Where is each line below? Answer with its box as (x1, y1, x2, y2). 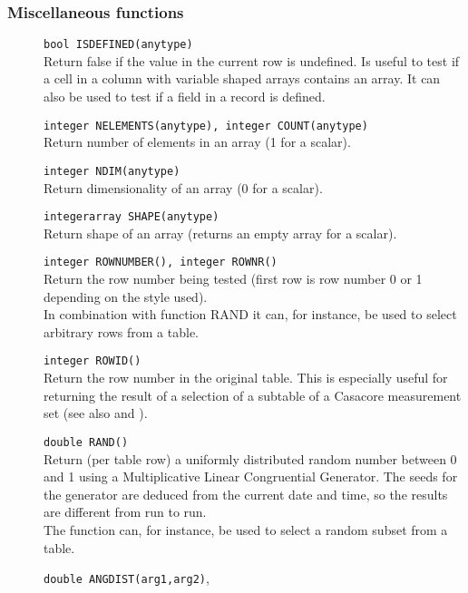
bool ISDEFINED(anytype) (44, 38, 193, 52)
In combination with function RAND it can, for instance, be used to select (44, 305, 457, 324)
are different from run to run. (44, 502, 207, 521)
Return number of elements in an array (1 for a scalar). (44, 132, 351, 151)
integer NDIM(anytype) (44, 164, 180, 178)
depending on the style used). (44, 287, 208, 306)
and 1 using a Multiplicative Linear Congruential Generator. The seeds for (44, 467, 458, 486)
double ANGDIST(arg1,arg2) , (44, 569, 210, 588)
